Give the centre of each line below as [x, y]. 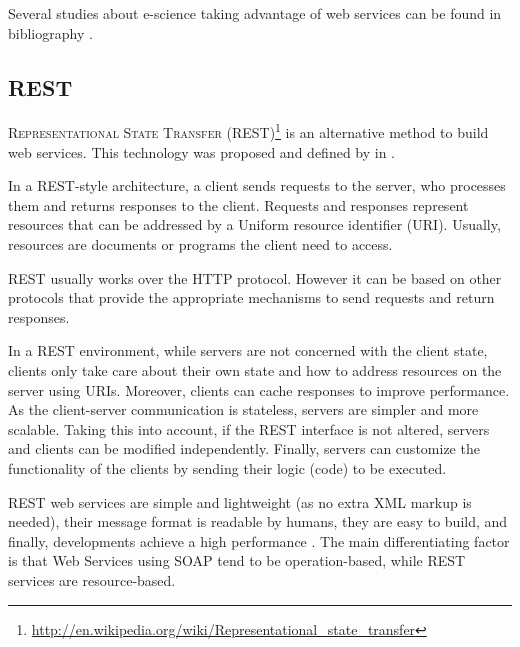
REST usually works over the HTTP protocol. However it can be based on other [255, 277]
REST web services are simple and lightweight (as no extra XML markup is [240, 501]
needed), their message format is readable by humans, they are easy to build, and [258, 521]
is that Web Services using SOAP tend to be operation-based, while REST [237, 560]
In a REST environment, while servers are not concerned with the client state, [248, 350]
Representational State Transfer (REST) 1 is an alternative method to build [248, 131]
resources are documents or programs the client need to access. [200, 244]
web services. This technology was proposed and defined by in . [202, 151]
